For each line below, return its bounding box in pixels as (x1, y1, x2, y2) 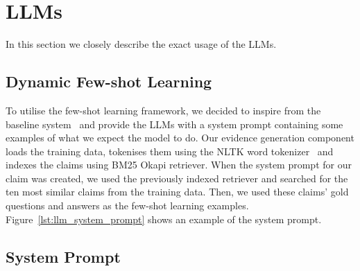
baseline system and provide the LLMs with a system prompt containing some (6, 116, 343, 131)
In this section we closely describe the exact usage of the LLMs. (6, 37, 277, 51)
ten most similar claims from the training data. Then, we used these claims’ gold (6, 184, 349, 199)
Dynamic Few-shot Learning (6, 71, 212, 92)
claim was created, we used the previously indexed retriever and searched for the (6, 171, 348, 185)
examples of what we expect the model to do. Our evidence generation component (6, 130, 354, 145)
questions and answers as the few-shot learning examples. (6, 198, 249, 213)
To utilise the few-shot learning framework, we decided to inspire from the (6, 103, 321, 117)
